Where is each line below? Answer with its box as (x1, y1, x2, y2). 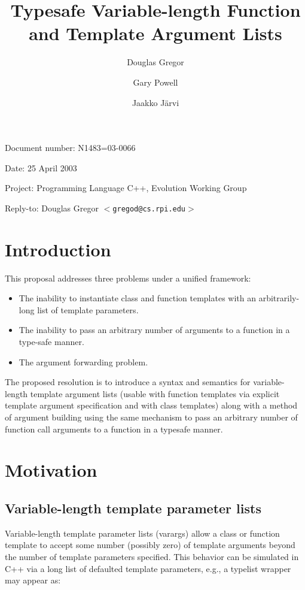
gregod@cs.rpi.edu (112, 204, 186, 213)
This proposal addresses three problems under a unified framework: (5, 271, 251, 284)
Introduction (5, 237, 111, 261)
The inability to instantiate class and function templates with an (19, 292, 257, 304)
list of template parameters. (37, 303, 139, 316)
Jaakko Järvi (132, 96, 179, 108)
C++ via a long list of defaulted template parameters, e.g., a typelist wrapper (5, 562, 291, 574)
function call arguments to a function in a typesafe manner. (5, 422, 223, 435)
